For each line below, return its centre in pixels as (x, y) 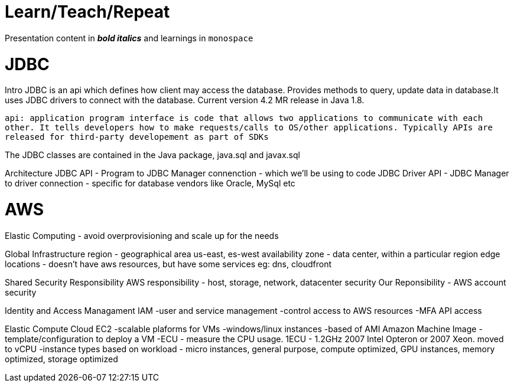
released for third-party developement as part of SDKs (137, 137)
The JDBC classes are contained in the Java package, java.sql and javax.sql (152, 155)
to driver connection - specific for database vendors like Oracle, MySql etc (150, 183)
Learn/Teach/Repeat (87, 12)
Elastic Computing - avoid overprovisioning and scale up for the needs (142, 235)
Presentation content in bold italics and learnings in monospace (129, 38)
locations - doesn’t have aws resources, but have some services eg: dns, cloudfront (168, 264)
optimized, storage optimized (61, 359)
